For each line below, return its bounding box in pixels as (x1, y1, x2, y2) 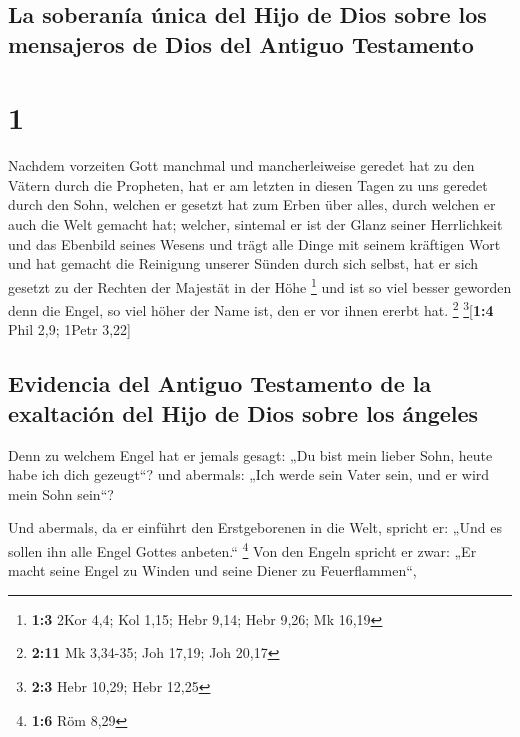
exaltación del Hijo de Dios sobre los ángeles (8, 397, 479, 428)
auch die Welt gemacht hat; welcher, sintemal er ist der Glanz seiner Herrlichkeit (8, 214, 503, 235)
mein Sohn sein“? (8, 483, 114, 504)
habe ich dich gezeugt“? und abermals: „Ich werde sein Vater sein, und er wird (8, 464, 490, 485)
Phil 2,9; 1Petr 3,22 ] (8, 319, 131, 340)
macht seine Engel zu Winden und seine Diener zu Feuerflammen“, (8, 560, 417, 581)
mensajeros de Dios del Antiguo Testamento (8, 28, 474, 59)
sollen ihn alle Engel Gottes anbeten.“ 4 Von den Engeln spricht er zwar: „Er (8, 537, 477, 561)
